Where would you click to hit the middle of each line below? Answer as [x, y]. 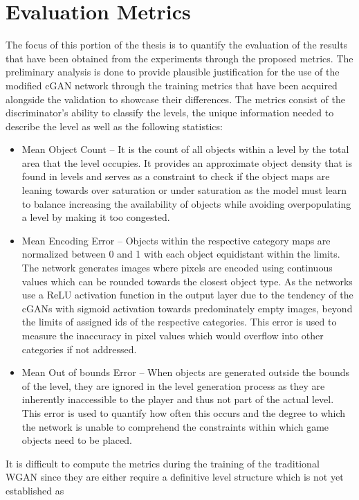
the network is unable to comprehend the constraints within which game [175, 426]
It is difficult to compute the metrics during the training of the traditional [163, 463]
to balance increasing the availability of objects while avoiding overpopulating [186, 203]
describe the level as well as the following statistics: [114, 126]
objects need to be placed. [77, 440]
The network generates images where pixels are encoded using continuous [177, 268]
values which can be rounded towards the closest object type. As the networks [187, 281]
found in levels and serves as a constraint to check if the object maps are [176, 176]
